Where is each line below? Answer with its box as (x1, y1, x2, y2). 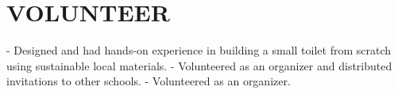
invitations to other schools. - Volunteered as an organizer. (6, 73, 291, 89)
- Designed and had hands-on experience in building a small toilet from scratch (6, 42, 392, 58)
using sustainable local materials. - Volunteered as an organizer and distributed (6, 57, 392, 73)
